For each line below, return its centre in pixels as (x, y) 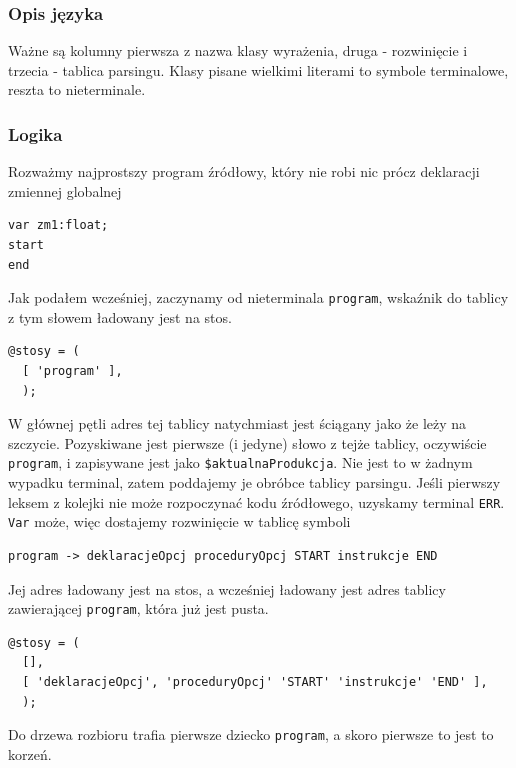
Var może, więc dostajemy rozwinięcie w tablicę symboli (179, 521)
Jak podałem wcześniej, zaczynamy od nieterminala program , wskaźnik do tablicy (258, 297)
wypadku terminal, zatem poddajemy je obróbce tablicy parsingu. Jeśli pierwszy (254, 482)
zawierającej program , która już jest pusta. (138, 608)
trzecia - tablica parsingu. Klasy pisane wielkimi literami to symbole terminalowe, (258, 69)
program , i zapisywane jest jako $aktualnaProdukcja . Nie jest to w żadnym (240, 462)
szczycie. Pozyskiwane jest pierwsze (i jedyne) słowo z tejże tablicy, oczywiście (247, 442)
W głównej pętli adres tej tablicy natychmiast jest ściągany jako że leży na (237, 423)
